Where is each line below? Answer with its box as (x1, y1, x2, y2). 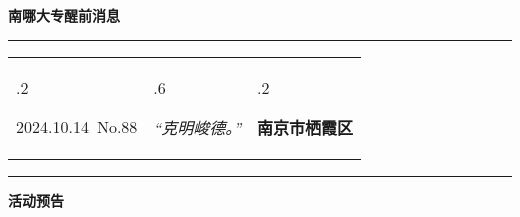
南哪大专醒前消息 (8, 5, 120, 25)
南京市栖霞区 (257, 115, 354, 139)
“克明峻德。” (153, 115, 242, 139)
